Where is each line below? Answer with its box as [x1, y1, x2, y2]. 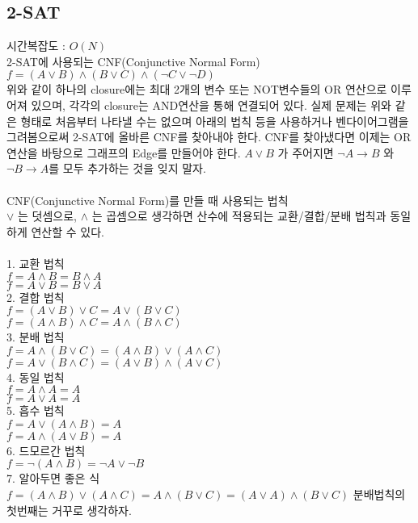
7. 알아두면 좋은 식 [6, 470, 100, 487]
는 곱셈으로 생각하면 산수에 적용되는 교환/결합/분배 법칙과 [91, 207, 386, 224]
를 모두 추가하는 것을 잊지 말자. [49, 160, 206, 177]
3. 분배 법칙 [6, 328, 65, 345]
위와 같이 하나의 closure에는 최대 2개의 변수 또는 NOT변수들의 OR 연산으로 [6, 81, 387, 98]
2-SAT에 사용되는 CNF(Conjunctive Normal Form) [6, 52, 260, 69]
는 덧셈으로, [18, 207, 77, 224]
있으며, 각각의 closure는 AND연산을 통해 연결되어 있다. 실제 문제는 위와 [31, 96, 391, 113]
